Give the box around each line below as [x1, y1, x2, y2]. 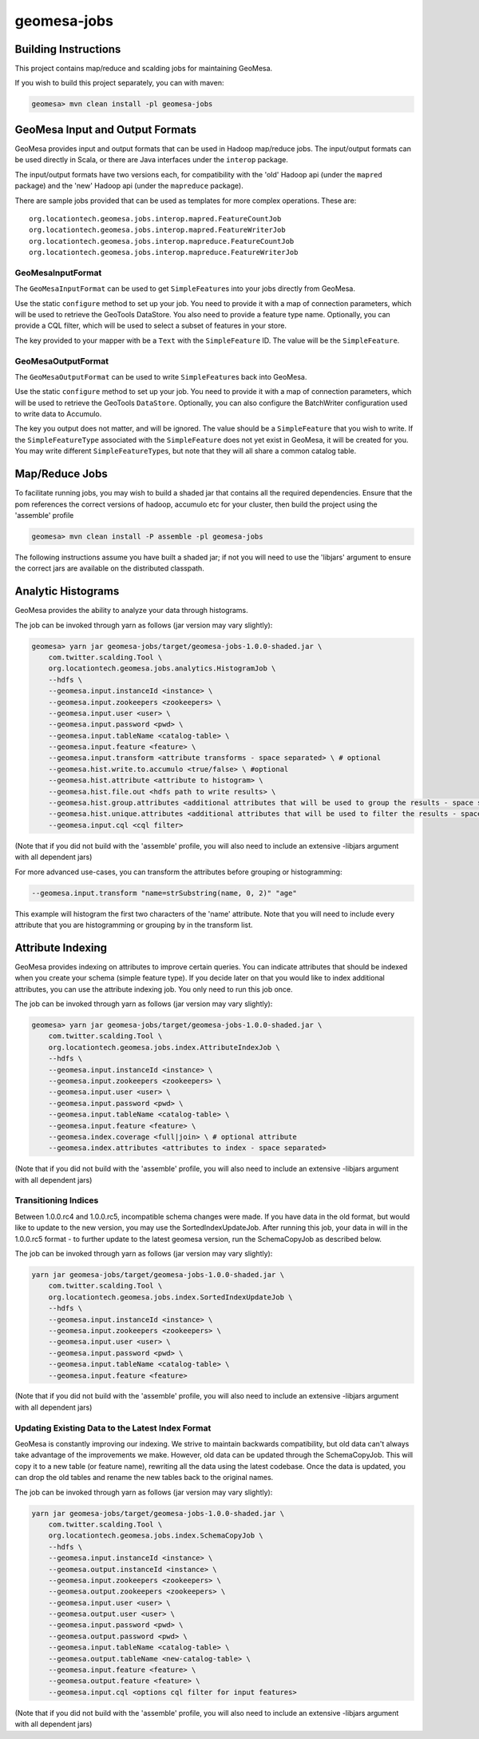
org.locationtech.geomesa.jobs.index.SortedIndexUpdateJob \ [48, 1292, 293, 1302]
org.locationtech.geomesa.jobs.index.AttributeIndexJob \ [48, 1043, 280, 1052]
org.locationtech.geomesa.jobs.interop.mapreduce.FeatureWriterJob [29, 248, 299, 257]
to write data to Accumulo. [14, 409, 102, 419]
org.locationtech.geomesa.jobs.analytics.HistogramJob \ [48, 664, 276, 673]
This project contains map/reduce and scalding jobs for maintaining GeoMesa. [14, 64, 273, 74]
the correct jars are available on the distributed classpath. [14, 563, 205, 573]
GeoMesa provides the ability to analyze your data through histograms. [14, 606, 249, 615]
